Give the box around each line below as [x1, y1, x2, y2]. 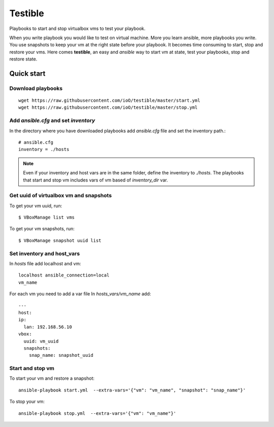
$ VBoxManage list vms [18, 215, 75, 221]
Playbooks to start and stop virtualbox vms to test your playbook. [9, 25, 146, 32]
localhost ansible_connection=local [18, 272, 110, 278]
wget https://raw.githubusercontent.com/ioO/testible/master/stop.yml [18, 105, 198, 110]
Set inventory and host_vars [9, 250, 80, 257]
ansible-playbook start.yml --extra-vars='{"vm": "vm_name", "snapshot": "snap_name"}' [18, 387, 246, 393]
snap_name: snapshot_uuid [28, 352, 94, 358]
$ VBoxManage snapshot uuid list [18, 237, 101, 243]
